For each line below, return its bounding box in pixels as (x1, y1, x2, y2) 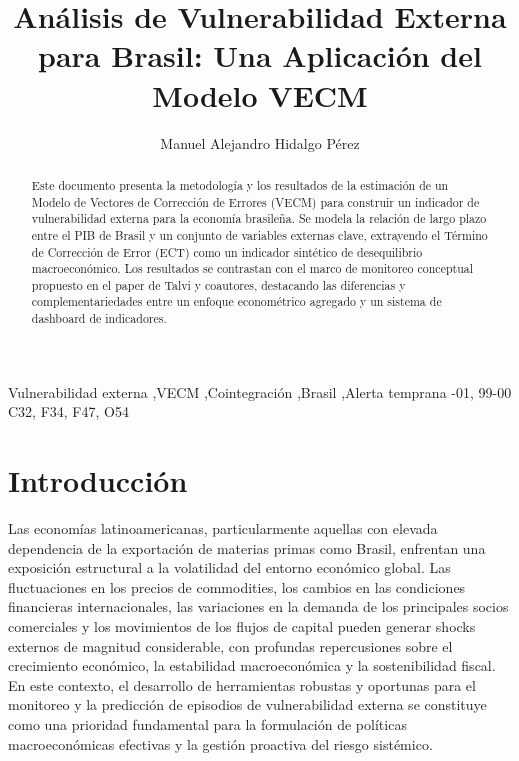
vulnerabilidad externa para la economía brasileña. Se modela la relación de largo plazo (31, 210, 487, 227)
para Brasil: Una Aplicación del (38, 35, 482, 76)
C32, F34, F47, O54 (8, 401, 129, 422)
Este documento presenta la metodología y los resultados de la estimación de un (31, 176, 449, 193)
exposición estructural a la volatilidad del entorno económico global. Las (8, 557, 451, 578)
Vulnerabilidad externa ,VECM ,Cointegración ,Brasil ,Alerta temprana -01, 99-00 (8, 381, 512, 402)
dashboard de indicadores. (31, 310, 167, 327)
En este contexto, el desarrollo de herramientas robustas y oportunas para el (8, 674, 476, 695)
